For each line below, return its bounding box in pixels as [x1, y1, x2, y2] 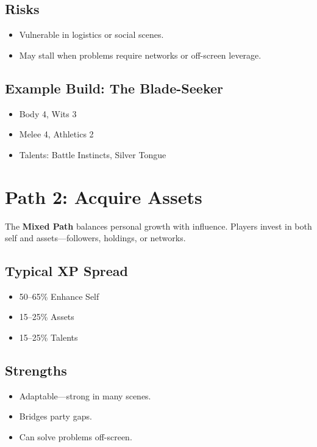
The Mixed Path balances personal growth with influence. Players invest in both [5, 219, 312, 232]
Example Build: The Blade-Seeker [5, 78, 223, 97]
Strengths [5, 361, 67, 380]
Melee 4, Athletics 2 [19, 128, 94, 140]
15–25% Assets [19, 310, 74, 323]
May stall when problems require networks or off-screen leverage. [19, 48, 262, 61]
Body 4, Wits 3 [19, 107, 77, 120]
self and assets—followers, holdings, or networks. [5, 231, 186, 244]
